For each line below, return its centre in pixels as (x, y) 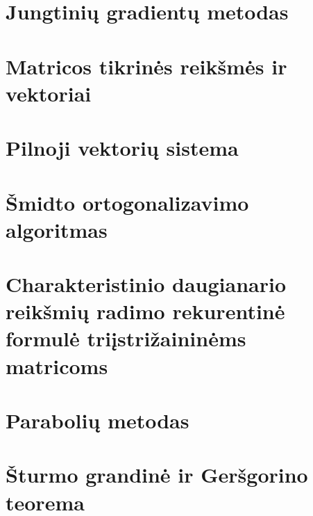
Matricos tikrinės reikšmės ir (146, 66)
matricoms (57, 365)
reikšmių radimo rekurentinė (145, 311)
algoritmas (57, 229)
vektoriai (49, 93)
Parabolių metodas (98, 420)
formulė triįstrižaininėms (126, 338)
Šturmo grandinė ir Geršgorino (157, 475)
